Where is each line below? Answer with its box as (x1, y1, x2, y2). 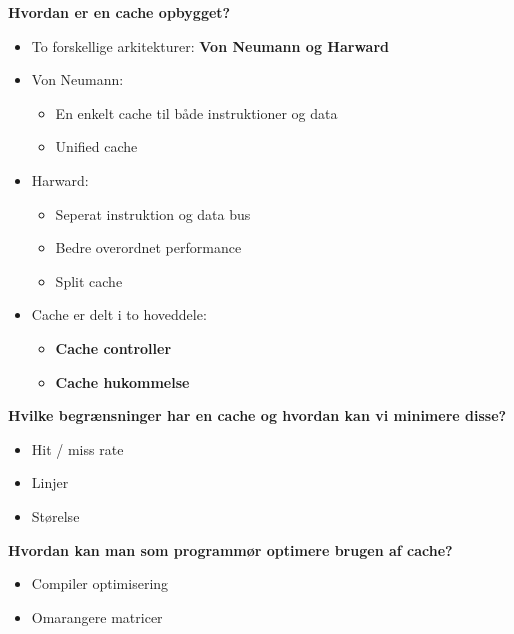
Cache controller (55, 337, 172, 358)
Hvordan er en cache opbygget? (8, 2, 231, 22)
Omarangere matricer (31, 606, 163, 627)
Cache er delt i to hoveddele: (31, 304, 207, 325)
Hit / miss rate (31, 438, 124, 459)
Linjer (31, 472, 69, 493)
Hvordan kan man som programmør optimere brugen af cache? (8, 539, 453, 560)
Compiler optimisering (31, 573, 169, 594)
